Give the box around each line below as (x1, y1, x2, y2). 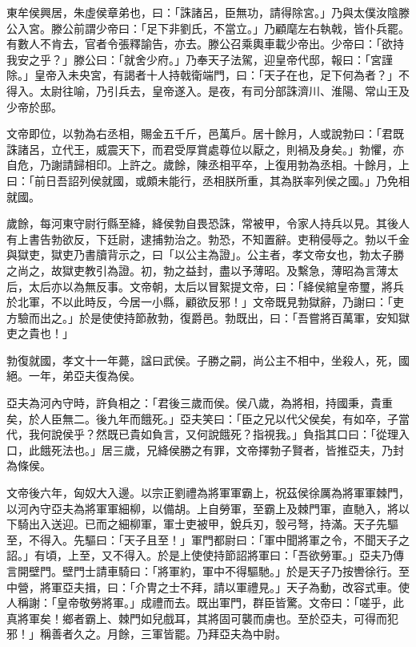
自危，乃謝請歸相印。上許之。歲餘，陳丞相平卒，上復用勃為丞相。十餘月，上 (6, 156, 410, 173)
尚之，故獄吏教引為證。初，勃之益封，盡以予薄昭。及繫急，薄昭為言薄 (17, 261, 387, 278)
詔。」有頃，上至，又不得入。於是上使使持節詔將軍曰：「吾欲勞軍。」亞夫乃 (6, 547, 393, 564)
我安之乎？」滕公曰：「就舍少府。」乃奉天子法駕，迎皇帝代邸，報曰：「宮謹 (6, 51, 393, 67)
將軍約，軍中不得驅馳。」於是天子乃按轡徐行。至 (157, 563, 410, 579)
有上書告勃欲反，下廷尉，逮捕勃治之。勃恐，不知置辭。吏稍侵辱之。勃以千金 (6, 230, 410, 247)
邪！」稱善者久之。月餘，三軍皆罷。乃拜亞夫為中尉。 (6, 625, 286, 642)
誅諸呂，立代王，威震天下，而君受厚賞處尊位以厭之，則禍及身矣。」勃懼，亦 (6, 140, 404, 157)
